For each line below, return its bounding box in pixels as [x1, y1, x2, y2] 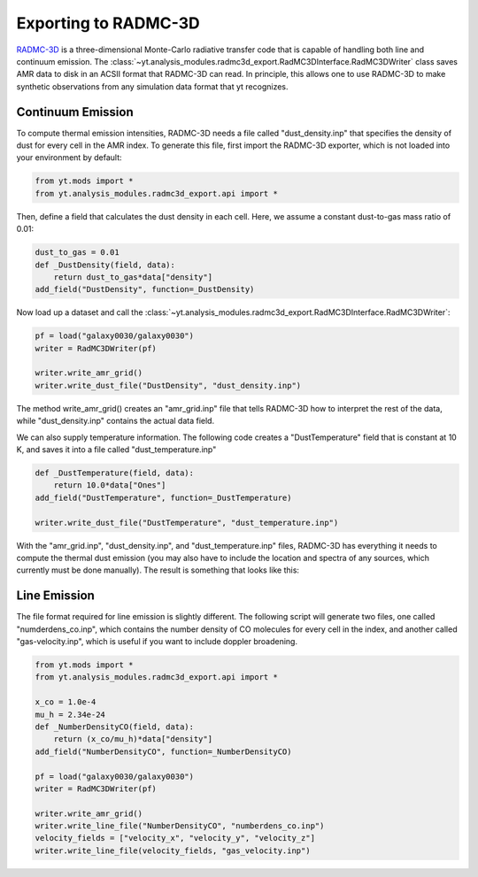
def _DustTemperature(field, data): [35, 467, 195, 478]
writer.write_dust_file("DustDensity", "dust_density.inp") [35, 381, 302, 390]
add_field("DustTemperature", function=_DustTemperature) [35, 492, 292, 503]
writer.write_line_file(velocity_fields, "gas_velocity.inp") [35, 845, 311, 856]
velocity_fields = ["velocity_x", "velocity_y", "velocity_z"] [35, 833, 316, 843]
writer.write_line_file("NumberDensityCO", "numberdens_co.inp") [35, 821, 325, 831]
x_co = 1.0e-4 [35, 697, 96, 707]
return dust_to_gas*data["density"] [53, 272, 212, 282]
